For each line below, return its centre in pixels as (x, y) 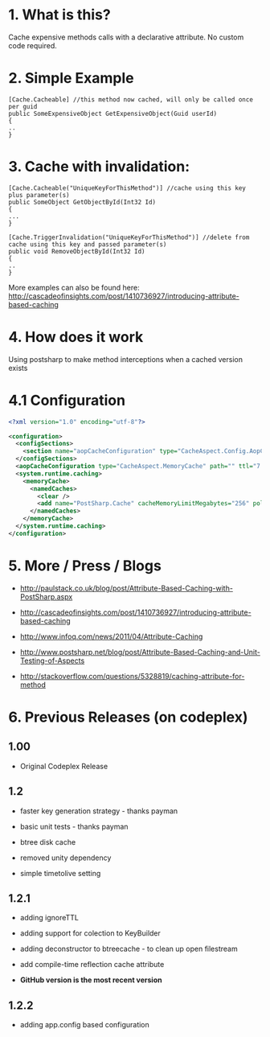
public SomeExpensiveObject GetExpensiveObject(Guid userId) (113, 113)
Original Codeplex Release (64, 766)
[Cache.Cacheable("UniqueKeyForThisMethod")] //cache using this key (127, 188)
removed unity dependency (65, 858)
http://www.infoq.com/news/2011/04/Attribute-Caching (111, 636)
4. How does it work (76, 337)
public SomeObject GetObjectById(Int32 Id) (82, 202)
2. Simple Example (71, 78)
